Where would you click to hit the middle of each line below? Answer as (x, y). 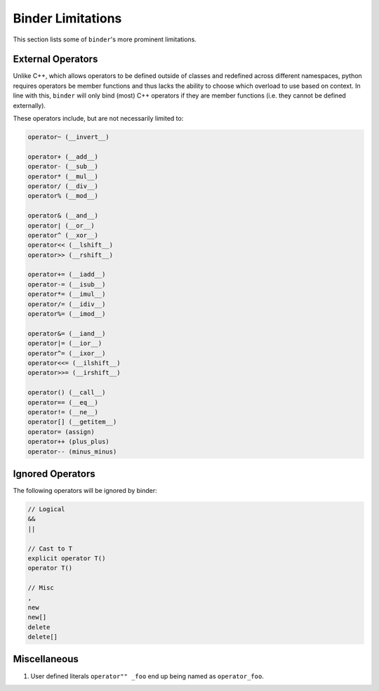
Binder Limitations (67, 18)
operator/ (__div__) (63, 186)
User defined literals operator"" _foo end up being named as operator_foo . (147, 676)
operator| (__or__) (61, 225)
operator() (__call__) (67, 393)
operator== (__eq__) (63, 402)
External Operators (55, 59)
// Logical (46, 509)
